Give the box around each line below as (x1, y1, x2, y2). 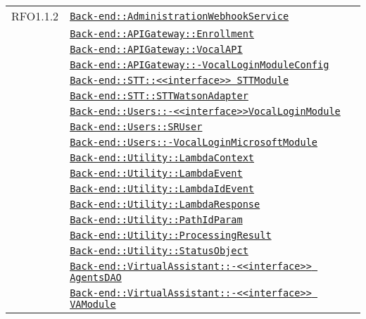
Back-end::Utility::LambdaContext (70, 152, 255, 163)
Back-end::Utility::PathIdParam (70, 214, 243, 225)
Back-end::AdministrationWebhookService (70, 10, 289, 22)
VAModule (70, 299, 116, 310)
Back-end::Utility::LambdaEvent (70, 168, 243, 179)
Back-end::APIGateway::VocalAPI (70, 44, 243, 55)
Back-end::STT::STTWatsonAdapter (70, 90, 248, 101)
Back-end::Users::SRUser (70, 121, 203, 132)
